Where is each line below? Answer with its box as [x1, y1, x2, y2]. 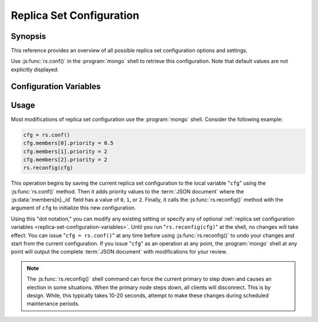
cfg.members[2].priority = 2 [23, 156, 108, 163]
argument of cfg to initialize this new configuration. [11, 204, 136, 212]
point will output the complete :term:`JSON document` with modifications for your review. [11, 248, 227, 255]
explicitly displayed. [11, 65, 59, 73]
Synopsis [11, 31, 47, 41]
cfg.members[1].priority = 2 [23, 148, 108, 155]
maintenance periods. [26, 300, 79, 307]
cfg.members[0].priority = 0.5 [23, 140, 114, 147]
